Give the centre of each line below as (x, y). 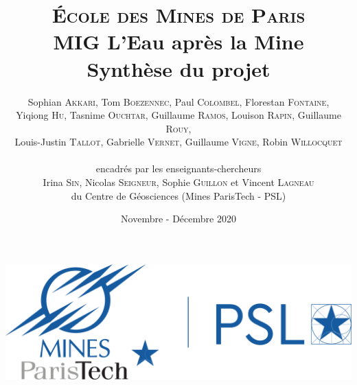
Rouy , (178, 128)
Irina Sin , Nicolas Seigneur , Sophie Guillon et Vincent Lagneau (178, 182)
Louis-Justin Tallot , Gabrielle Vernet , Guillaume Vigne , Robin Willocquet (178, 142)
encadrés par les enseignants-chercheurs (178, 168)
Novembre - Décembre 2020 (178, 219)
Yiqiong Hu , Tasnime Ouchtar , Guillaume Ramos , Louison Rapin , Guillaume (178, 115)
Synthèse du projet (178, 68)
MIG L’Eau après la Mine (178, 42)
